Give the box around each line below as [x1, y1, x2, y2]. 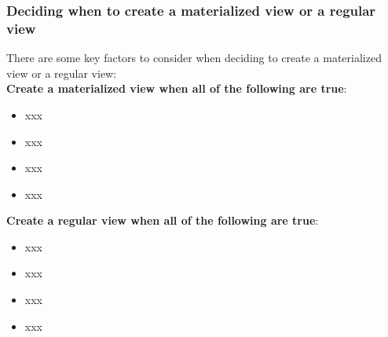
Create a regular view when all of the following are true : [6, 212, 319, 229]
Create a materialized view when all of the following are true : [6, 80, 347, 97]
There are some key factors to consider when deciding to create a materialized [6, 49, 382, 66]
